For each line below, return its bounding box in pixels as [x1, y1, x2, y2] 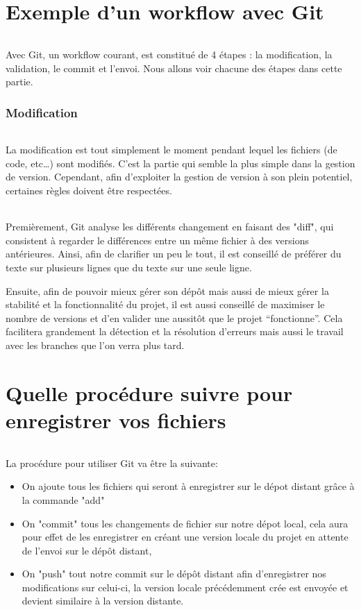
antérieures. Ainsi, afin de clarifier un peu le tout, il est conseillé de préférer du [6, 246, 342, 261]
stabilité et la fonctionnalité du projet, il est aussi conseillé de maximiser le [6, 297, 325, 312]
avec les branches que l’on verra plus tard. [6, 337, 185, 352]
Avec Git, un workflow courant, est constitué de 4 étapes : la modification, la [6, 46, 333, 61]
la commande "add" [22, 492, 105, 507]
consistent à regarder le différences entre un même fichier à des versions [6, 232, 309, 247]
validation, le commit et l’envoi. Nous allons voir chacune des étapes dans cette [6, 60, 342, 75]
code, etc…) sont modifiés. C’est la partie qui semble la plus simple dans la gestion [6, 155, 355, 170]
